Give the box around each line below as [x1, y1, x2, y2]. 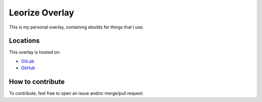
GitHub [21, 65, 35, 71]
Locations [9, 37, 40, 45]
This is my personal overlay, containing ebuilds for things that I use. [9, 24, 144, 30]
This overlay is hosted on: [9, 49, 61, 55]
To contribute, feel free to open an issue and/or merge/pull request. [9, 90, 144, 96]
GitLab [21, 58, 34, 64]
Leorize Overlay [9, 7, 75, 18]
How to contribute [9, 78, 65, 86]
